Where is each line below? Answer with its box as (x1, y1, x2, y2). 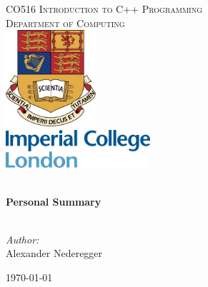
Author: (6, 231, 39, 246)
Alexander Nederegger (6, 246, 103, 261)
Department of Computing (6, 15, 125, 30)
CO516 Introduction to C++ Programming (6, 1, 203, 16)
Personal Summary (6, 193, 101, 208)
